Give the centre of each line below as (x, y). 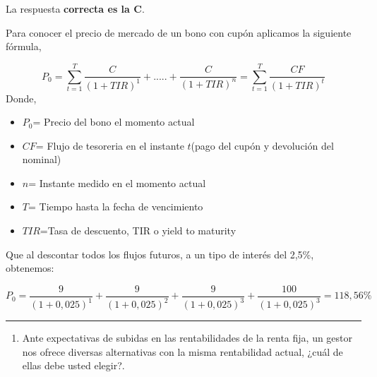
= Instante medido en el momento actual (117, 182)
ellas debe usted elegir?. (73, 365)
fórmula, (24, 46)
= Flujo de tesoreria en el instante (110, 145)
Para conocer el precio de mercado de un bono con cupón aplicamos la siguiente (179, 32)
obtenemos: (30, 268)
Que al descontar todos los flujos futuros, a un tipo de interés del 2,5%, (160, 254)
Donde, (21, 98)
